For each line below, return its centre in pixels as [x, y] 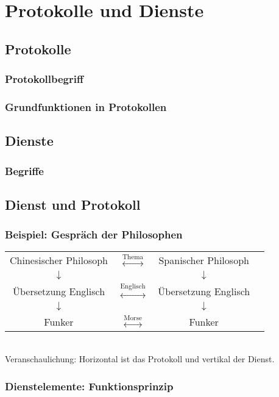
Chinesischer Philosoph [59, 260]
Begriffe [24, 170]
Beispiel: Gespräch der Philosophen [94, 234]
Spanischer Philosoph [204, 260]
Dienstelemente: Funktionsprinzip [89, 386]
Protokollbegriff [44, 79]
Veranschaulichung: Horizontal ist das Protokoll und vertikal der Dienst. [140, 359]
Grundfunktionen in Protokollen [86, 106]
